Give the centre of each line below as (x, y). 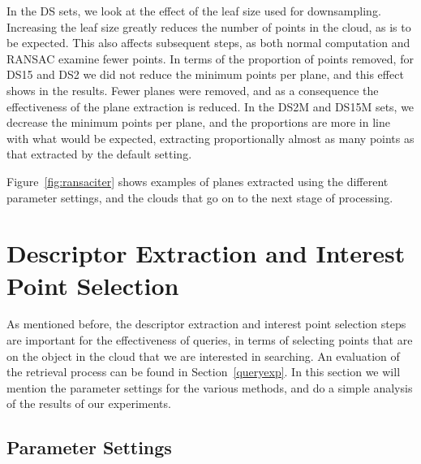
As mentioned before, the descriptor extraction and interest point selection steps (206, 324)
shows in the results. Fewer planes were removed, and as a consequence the (193, 90)
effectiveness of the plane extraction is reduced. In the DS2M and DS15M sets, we (210, 106)
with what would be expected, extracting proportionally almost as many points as (210, 138)
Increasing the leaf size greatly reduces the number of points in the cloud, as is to (209, 26)
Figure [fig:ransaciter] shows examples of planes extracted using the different (198, 181)
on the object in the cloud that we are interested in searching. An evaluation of (203, 356)
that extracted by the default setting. (99, 154)
